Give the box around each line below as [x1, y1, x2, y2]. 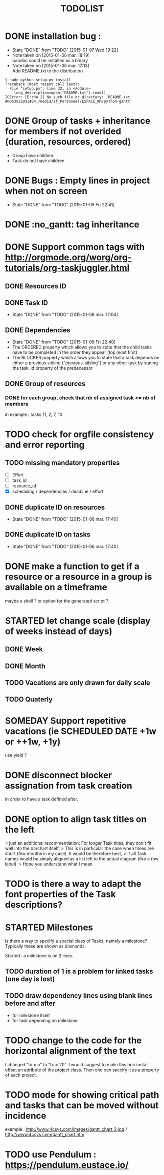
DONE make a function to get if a [5, 561, 140, 572]
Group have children [12, 152, 54, 158]
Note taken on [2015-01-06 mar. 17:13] [12, 63, 90, 68]
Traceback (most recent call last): [5, 82, 80, 87]
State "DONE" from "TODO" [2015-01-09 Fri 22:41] [12, 201, 115, 207]
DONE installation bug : [5, 31, 101, 42]
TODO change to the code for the [5, 1035, 142, 1046]
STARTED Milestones [5, 921, 93, 933]
